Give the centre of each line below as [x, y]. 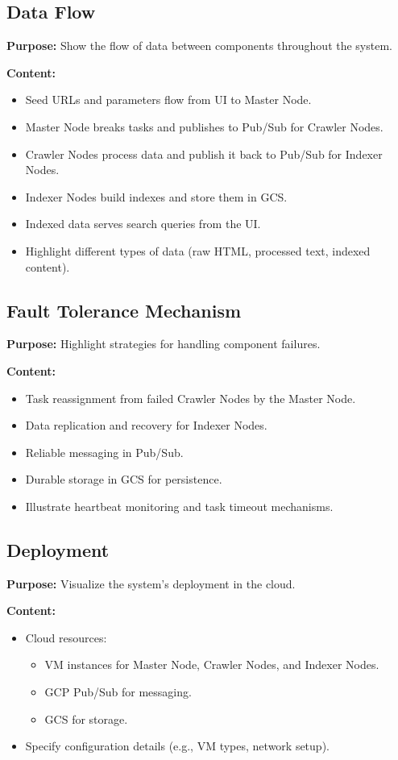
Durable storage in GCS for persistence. [124, 479]
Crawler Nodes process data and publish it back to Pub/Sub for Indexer [204, 154]
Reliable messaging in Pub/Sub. [104, 452]
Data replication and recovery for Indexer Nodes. [146, 425]
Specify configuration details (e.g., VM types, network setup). [177, 746]
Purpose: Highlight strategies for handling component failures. [164, 344]
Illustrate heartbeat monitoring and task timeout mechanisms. [179, 506]
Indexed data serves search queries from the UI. [143, 224]
